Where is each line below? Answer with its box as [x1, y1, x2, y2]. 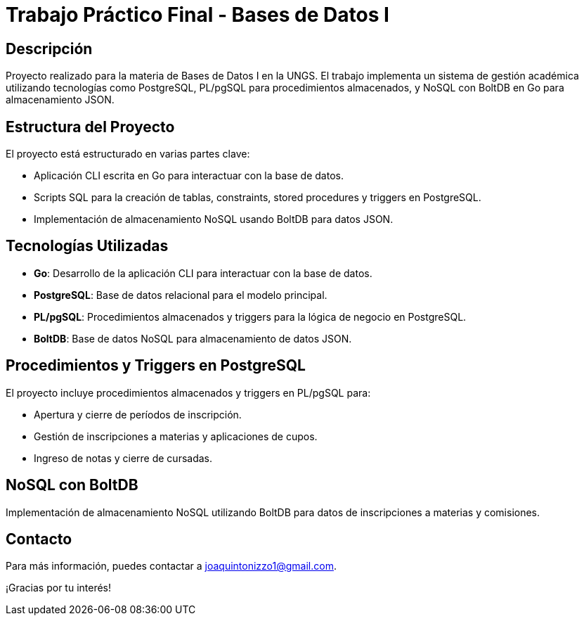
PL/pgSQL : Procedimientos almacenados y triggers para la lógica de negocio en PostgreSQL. [34, 310, 467, 323]
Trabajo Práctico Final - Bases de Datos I [6, 3, 389, 27]
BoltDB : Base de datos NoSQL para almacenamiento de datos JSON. [34, 332, 352, 345]
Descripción [6, 39, 93, 58]
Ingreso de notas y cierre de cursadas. [34, 452, 213, 464]
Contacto [6, 530, 72, 548]
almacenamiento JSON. [6, 94, 115, 106]
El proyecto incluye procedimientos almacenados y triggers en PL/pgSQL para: [6, 386, 371, 399]
